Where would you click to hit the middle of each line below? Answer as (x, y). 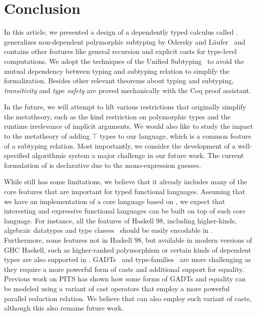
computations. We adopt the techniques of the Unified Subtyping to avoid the (124, 61)
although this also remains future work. (64, 308)
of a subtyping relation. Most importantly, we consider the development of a (120, 145)
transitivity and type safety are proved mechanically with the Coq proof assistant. (128, 90)
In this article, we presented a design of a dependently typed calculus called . (121, 32)
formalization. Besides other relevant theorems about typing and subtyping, (119, 80)
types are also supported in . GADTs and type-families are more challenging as (128, 259)
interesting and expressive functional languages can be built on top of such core (125, 211)
